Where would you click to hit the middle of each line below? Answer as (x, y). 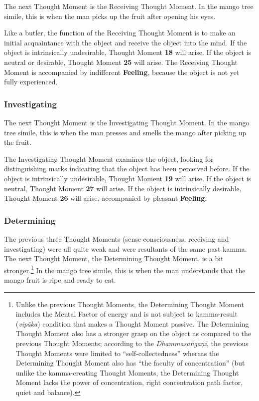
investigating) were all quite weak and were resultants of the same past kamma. (126, 248)
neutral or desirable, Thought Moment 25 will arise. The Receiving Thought (121, 62)
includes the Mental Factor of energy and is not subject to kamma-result (127, 314)
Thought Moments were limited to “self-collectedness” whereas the (117, 353)
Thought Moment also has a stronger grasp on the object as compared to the (133, 333)
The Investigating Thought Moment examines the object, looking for (109, 159)
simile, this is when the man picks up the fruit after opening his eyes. (110, 16)
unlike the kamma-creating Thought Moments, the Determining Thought (127, 372)
